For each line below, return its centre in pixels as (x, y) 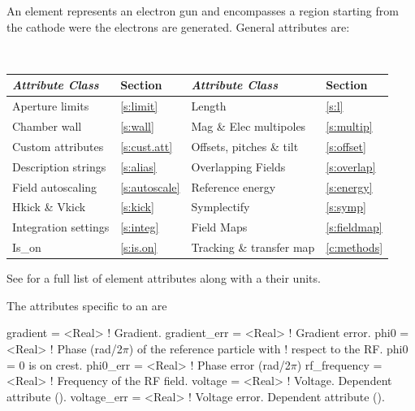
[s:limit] (139, 106)
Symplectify (220, 207)
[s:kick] (137, 207)
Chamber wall (47, 126)
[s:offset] (346, 146)
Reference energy (233, 186)
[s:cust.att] (147, 146)
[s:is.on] (139, 247)
